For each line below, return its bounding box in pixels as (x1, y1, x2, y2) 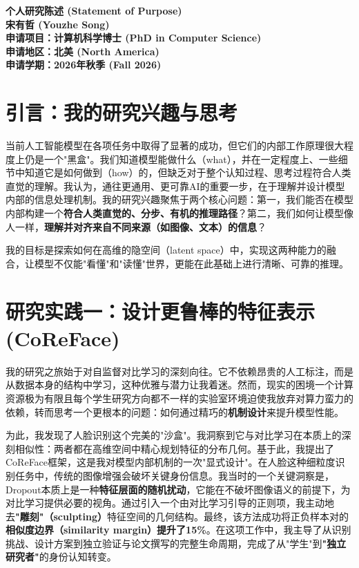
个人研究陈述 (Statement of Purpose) (6, 3, 182, 17)
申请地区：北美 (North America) (6, 44, 159, 58)
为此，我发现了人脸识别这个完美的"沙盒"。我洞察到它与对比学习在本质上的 (6, 428, 342, 442)
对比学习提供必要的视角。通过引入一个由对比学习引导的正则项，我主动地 (6, 495, 334, 510)
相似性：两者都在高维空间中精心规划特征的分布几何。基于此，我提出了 (14, 441, 334, 455)
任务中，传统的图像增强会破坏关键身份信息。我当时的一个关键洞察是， (14, 468, 334, 482)
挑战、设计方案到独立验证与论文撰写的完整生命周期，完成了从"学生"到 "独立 (6, 536, 347, 550)
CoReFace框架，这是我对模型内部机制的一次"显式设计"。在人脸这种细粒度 (6, 455, 336, 469)
